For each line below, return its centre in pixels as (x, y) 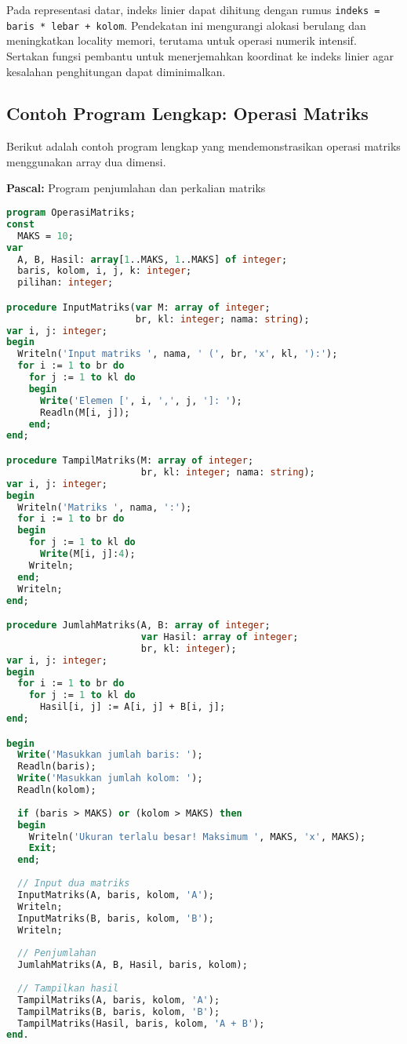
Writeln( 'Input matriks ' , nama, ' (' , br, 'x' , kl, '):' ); (178, 354)
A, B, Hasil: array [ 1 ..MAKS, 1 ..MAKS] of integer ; (153, 259)
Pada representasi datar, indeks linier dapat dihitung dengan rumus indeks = (193, 9)
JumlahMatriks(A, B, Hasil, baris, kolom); (133, 965)
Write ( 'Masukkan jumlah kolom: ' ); (110, 778)
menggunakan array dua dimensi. (86, 161)
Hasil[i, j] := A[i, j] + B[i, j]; (133, 707)
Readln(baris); (57, 767)
